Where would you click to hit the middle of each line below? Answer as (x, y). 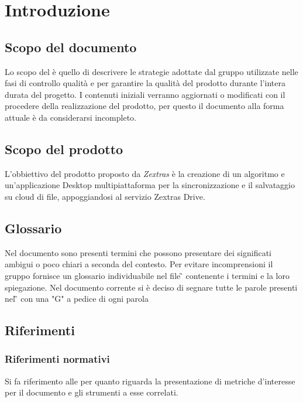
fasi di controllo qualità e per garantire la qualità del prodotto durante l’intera (145, 83)
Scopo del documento (71, 47)
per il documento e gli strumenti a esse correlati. (92, 392)
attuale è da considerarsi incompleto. (71, 117)
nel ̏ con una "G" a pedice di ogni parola (77, 299)
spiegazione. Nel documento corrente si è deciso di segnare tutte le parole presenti (151, 287)
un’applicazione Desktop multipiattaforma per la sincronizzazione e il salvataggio (150, 185)
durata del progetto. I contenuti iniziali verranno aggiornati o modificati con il (145, 94)
